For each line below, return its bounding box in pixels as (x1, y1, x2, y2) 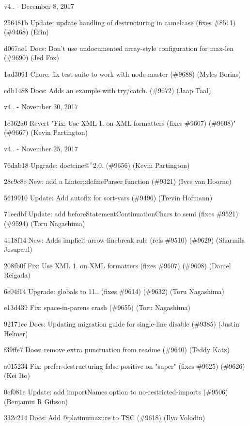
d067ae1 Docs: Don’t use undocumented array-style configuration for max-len (4, 43, 234, 53)
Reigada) (4, 270, 31, 280)
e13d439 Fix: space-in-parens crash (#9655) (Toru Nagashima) (4, 302, 190, 312)
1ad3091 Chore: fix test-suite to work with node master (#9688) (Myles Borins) (4, 68, 241, 79)
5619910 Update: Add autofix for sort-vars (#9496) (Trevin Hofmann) (4, 192, 213, 202)
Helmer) (4, 328, 28, 338)
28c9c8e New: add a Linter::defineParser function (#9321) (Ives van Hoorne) (4, 176, 232, 186)
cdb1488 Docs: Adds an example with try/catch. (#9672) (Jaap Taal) (4, 85, 211, 95)
